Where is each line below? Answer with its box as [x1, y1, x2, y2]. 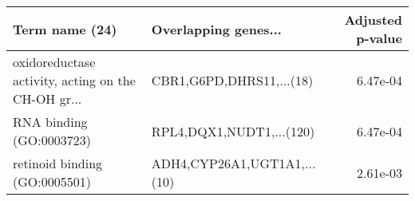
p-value [356, 29, 402, 47]
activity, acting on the [13, 71, 136, 89]
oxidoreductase [13, 53, 96, 71]
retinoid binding [13, 154, 103, 172]
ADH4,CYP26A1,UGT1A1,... [151, 154, 316, 172]
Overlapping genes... [151, 19, 282, 38]
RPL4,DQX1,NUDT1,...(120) [151, 121, 315, 140]
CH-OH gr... [13, 89, 82, 108]
